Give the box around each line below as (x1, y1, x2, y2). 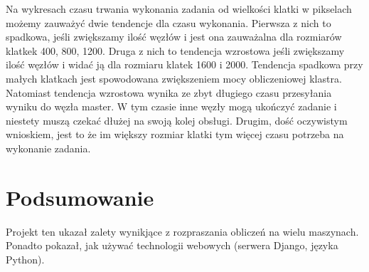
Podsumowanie (6, 182, 154, 211)
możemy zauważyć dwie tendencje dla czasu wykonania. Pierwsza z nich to (6, 15, 331, 30)
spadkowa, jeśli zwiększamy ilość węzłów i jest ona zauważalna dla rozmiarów (6, 29, 342, 44)
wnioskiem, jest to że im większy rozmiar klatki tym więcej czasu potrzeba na (6, 127, 344, 142)
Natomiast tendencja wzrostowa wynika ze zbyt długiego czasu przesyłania (6, 85, 332, 100)
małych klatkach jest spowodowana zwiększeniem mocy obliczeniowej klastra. (6, 70, 342, 85)
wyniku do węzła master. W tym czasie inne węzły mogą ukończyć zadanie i (6, 99, 337, 114)
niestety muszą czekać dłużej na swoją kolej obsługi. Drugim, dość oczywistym (6, 113, 348, 127)
